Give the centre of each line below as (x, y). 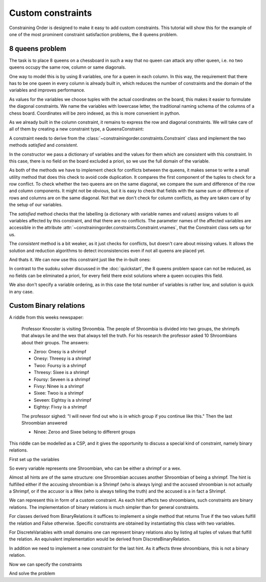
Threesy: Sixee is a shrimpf (61, 373)
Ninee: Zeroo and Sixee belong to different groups (84, 432)
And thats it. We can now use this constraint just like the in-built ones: (80, 260)
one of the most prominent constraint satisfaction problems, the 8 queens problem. (94, 34)
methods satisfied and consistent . (44, 145)
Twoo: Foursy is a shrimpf (60, 365)
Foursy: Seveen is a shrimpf (62, 379)
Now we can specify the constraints (46, 564)
